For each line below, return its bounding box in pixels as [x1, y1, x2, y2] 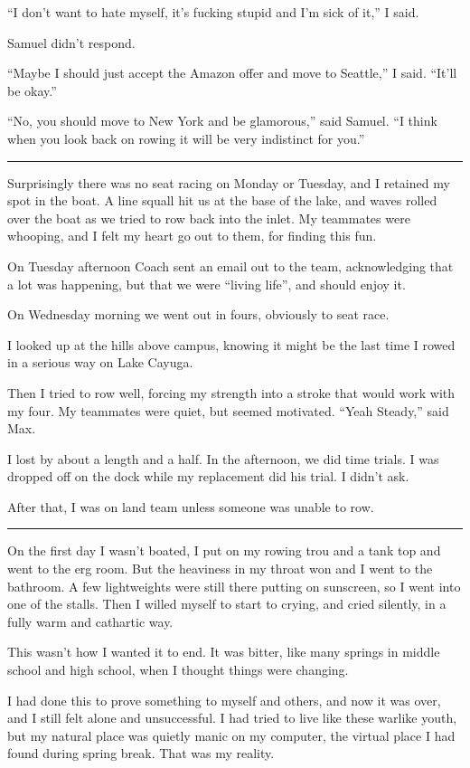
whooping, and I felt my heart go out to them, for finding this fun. [7, 226, 377, 245]
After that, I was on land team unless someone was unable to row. [7, 497, 374, 516]
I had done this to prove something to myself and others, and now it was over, [7, 690, 441, 709]
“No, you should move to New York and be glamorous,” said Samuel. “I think [7, 111, 437, 130]
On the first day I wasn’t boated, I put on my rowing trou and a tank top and [7, 541, 441, 560]
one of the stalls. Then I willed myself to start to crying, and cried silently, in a [7, 594, 446, 613]
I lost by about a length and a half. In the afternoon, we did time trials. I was [7, 449, 439, 468]
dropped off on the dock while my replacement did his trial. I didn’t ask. [7, 467, 409, 486]
